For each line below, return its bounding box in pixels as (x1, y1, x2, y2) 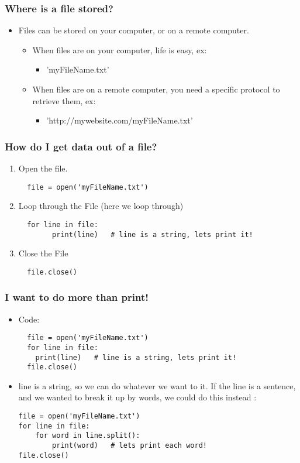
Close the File (18, 247, 68, 259)
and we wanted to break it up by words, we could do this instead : (18, 391, 257, 403)
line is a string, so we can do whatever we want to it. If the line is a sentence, (18, 379, 296, 392)
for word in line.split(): (35, 431, 140, 440)
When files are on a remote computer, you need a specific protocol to (32, 83, 280, 95)
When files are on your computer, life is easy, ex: (32, 43, 207, 56)
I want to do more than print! (5, 290, 149, 304)
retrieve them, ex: (32, 94, 96, 107)
